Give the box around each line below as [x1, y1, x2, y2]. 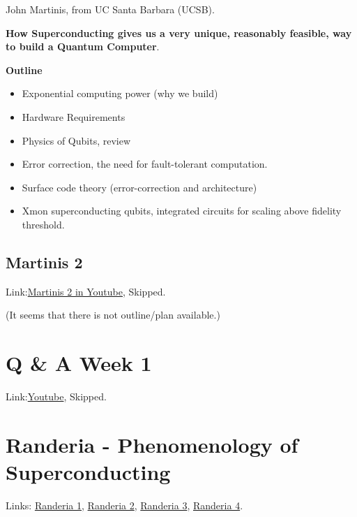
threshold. [22, 217, 65, 231]
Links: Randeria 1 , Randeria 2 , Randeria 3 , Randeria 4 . [6, 497, 243, 512]
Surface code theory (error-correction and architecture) [22, 180, 257, 194]
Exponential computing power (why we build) [22, 86, 218, 101]
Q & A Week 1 [6, 349, 152, 377]
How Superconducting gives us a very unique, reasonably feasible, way [6, 25, 352, 40]
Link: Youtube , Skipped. [6, 389, 107, 404]
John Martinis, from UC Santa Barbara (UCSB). [6, 2, 215, 16]
